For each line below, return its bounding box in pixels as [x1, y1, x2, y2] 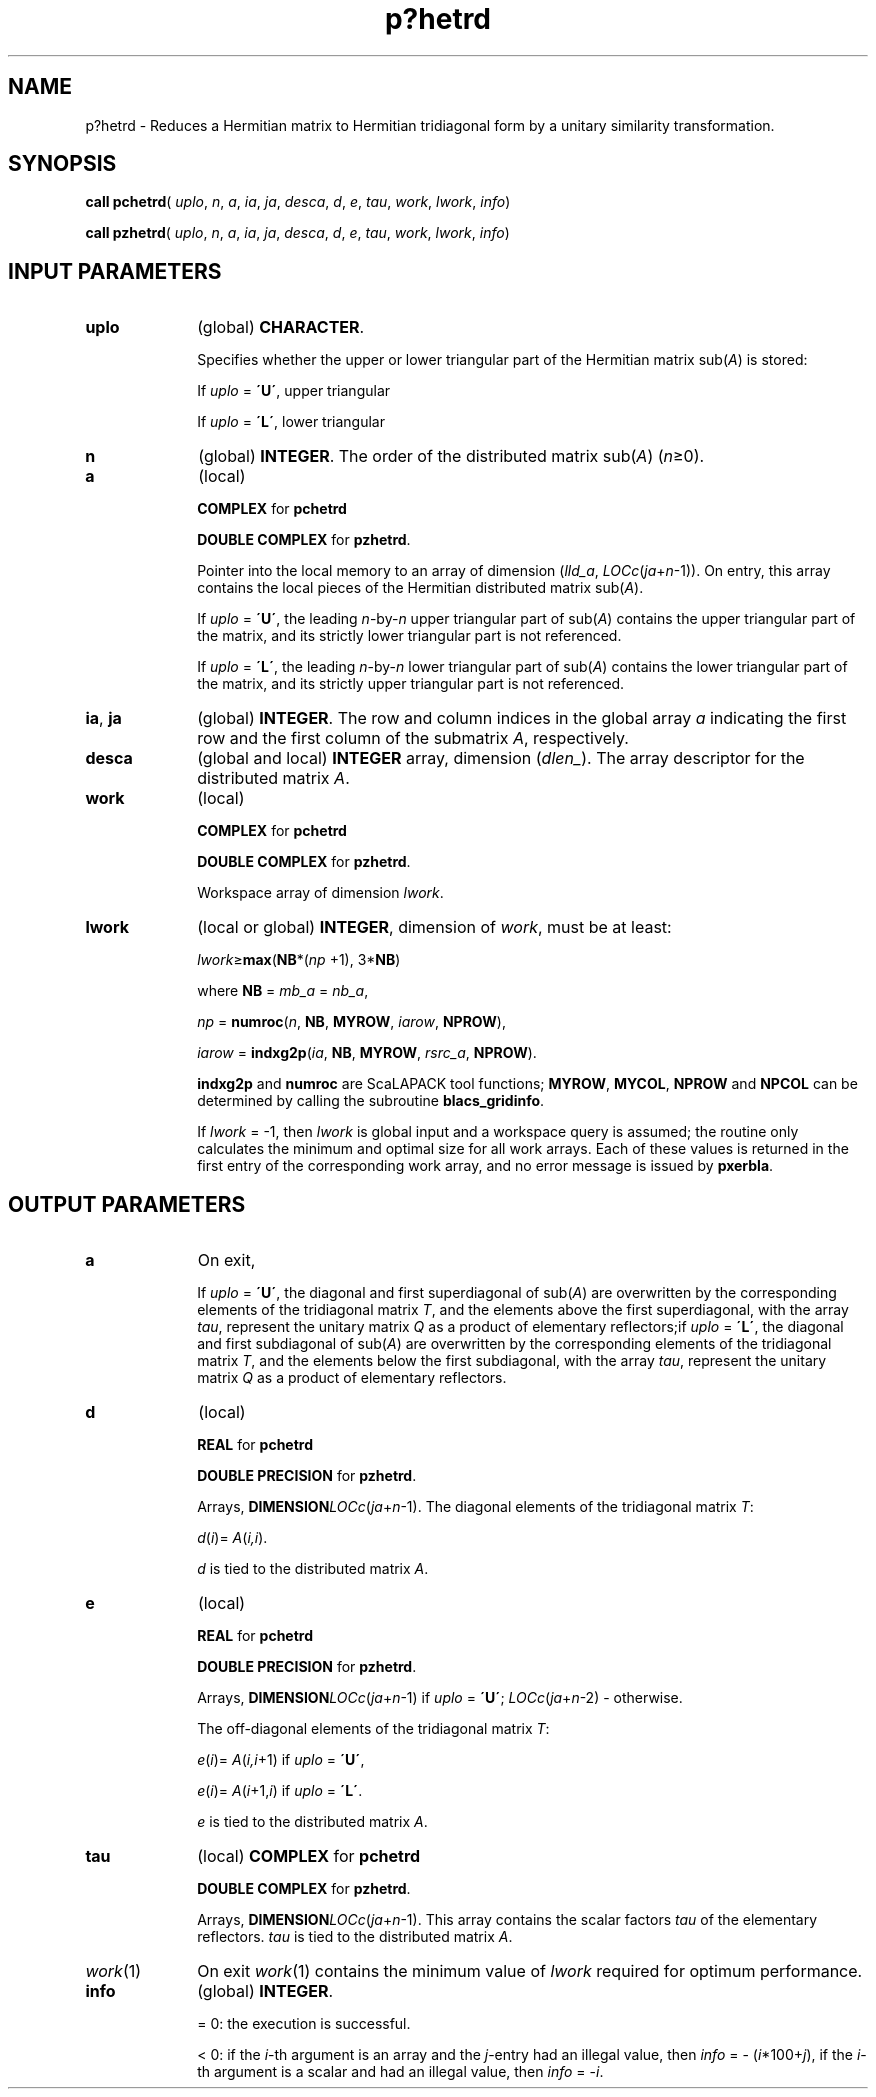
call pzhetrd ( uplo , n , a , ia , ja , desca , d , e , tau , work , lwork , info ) [85, 224, 510, 242]
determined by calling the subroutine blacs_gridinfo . [197, 1092, 545, 1110]
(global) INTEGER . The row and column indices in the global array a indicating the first [197, 708, 847, 729]
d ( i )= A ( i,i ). [197, 1529, 268, 1547]
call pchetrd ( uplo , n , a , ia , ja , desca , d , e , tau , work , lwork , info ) [85, 193, 511, 211]
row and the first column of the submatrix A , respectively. [197, 728, 629, 749]
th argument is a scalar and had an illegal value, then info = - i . [197, 2063, 604, 2081]
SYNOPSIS [8, 151, 117, 177]
